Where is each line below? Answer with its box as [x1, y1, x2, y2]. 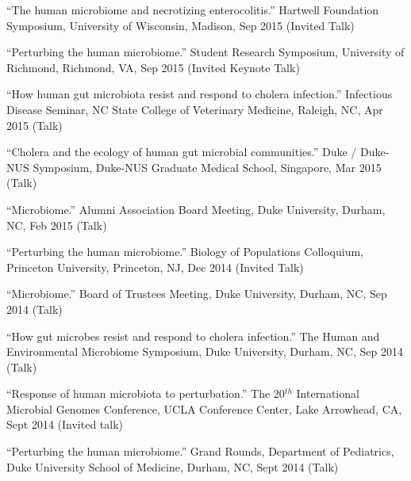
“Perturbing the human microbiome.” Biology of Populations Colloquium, [6, 243, 364, 260]
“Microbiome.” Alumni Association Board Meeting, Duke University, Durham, [6, 200, 386, 217]
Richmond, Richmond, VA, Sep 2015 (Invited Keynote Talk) [6, 59, 300, 75]
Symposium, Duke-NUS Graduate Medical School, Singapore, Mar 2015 [33, 158, 382, 175]
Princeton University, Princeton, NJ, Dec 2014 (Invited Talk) [6, 258, 304, 275]
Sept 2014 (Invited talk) [6, 416, 124, 433]
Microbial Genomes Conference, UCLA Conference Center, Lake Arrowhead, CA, [6, 400, 402, 417]
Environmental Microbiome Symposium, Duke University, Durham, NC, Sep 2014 [6, 343, 403, 360]
